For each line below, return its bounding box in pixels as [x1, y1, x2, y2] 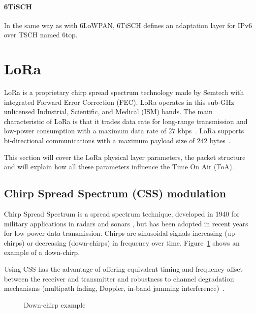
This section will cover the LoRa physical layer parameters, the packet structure [4, 152, 246, 162]
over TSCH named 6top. [4, 30, 78, 40]
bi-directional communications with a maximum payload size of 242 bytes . [4, 135, 231, 146]
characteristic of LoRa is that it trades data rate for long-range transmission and [4, 116, 248, 126]
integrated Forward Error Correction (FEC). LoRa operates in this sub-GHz [4, 96, 234, 107]
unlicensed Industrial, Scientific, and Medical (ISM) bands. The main [4, 106, 213, 117]
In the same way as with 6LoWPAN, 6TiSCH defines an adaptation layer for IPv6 [4, 20, 252, 30]
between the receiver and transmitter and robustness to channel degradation [4, 273, 234, 283]
